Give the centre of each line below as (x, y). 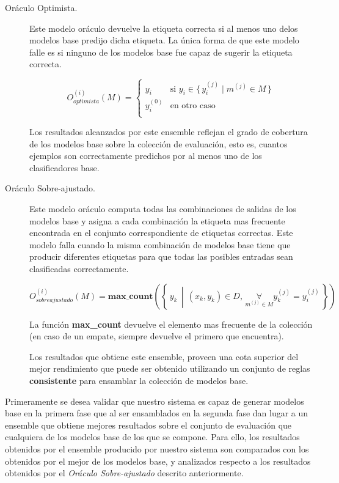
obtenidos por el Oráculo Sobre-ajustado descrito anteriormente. (124, 473)
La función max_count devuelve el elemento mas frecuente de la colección (171, 324)
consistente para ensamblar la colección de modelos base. (139, 380)
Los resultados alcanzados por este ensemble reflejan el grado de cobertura (169, 132)
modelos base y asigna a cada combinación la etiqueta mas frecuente (157, 220)
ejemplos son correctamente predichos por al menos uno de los (146, 156)
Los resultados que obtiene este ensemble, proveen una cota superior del (164, 356)
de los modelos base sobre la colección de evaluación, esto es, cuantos (159, 143)
